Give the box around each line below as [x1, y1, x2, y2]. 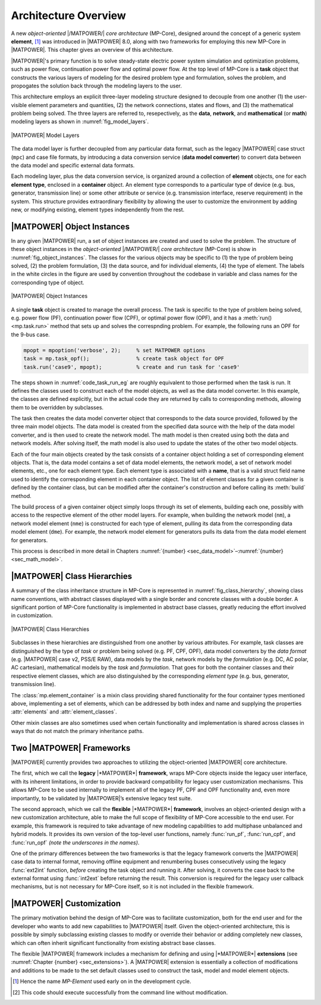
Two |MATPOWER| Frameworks [11, 743, 131, 753]
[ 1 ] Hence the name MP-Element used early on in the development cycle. [12, 978, 191, 985]
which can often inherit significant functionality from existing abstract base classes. [11, 939, 216, 946]
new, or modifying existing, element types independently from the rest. [11, 206, 185, 213]
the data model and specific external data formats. [11, 162, 135, 169]
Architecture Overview [11, 9, 126, 22]
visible [11, 101, 27, 108]
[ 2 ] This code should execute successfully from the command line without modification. [12, 988, 228, 996]
